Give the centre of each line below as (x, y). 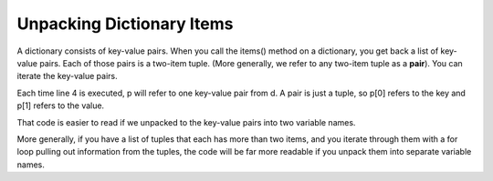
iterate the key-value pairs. (67, 76)
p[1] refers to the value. (61, 106)
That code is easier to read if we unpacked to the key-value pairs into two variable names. (186, 122)
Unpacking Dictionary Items (125, 24)
